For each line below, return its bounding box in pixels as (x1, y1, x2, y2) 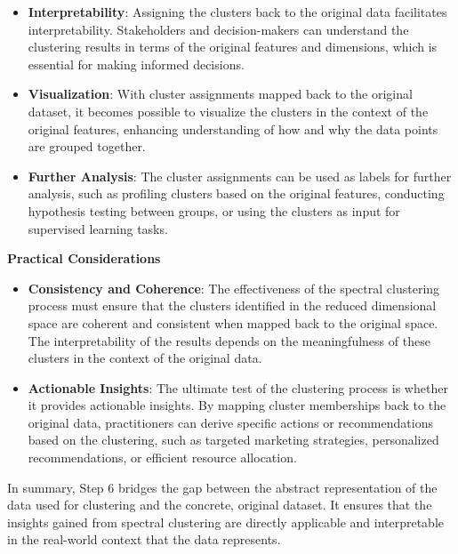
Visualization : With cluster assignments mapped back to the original (28, 84, 413, 103)
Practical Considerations (7, 249, 161, 268)
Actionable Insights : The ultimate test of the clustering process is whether (28, 378, 448, 397)
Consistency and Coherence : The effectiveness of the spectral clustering (28, 278, 440, 297)
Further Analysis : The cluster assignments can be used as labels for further (28, 166, 452, 185)
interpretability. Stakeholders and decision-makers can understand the (28, 20, 409, 38)
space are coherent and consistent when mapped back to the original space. (28, 313, 438, 332)
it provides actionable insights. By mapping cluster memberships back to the (28, 396, 446, 414)
